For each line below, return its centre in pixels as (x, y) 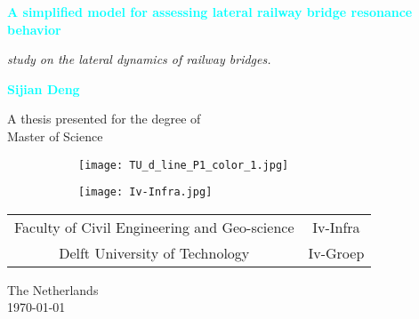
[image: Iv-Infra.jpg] (145, 192)
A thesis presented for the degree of (104, 119)
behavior (34, 29)
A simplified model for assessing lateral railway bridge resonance (210, 12)
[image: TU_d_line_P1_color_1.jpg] (184, 165)
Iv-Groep (336, 252)
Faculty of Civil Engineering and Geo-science (154, 227)
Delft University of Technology (154, 252)
